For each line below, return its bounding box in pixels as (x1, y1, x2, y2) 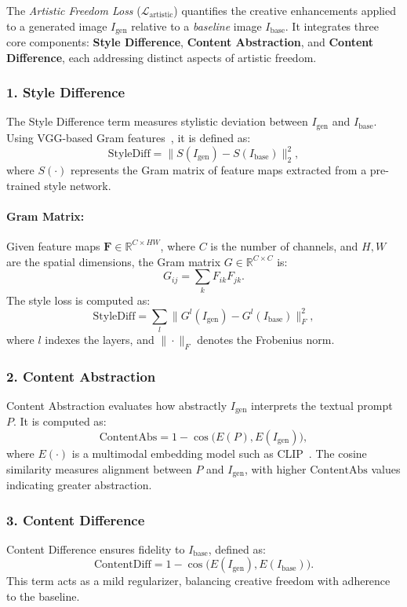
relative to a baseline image (131, 17, 262, 34)
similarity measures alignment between (6, 460, 192, 477)
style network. (44, 177, 111, 193)
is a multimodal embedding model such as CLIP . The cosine (71, 444, 367, 461)
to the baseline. (6, 588, 80, 605)
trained (6, 177, 41, 193)
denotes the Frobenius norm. (197, 331, 335, 347)
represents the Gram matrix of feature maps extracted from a (71, 162, 367, 177)
